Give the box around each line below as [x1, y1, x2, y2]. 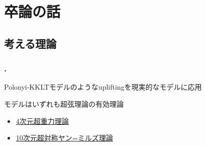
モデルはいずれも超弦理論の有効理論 [4, 98, 124, 109]
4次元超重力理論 [16, 115, 69, 126]
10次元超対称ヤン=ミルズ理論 [16, 132, 113, 143]
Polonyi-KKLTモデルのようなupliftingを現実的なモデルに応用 [4, 82, 202, 92]
